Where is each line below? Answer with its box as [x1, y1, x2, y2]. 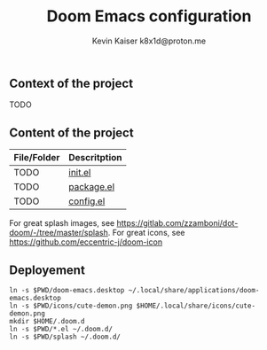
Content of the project [9, 125, 135, 140]
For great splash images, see [9, 218, 115, 229]
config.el [68, 195, 106, 207]
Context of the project [9, 75, 134, 90]
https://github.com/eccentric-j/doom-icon [9, 237, 162, 247]
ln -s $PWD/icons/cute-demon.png [9, 301, 133, 310]
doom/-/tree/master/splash [9, 228, 108, 238]
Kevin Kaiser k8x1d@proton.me [91, 35, 207, 46]
